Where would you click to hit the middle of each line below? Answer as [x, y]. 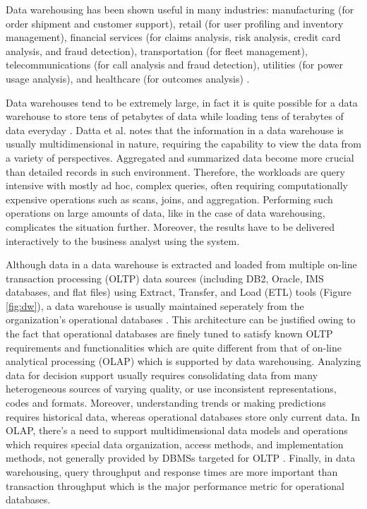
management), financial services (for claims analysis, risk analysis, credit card [173, 37]
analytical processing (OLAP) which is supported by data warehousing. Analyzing [183, 361]
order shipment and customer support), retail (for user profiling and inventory [175, 23]
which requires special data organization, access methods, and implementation [175, 444]
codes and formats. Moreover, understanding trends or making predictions [166, 403]
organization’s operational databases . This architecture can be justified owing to [181, 319]
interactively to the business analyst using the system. [123, 240]
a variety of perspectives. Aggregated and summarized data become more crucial [180, 157]
